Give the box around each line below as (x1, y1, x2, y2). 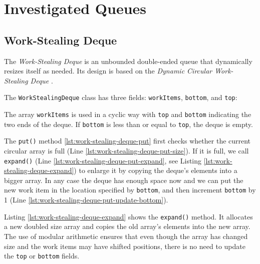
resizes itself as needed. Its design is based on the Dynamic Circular (4, 65, 212, 76)
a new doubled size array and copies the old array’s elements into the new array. (4, 221, 250, 231)
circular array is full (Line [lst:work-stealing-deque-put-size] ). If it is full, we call (4, 145, 249, 155)
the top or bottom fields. (4, 250, 80, 261)
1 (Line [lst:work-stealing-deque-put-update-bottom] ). (4, 194, 168, 205)
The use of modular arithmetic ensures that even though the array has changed (4, 230, 248, 241)
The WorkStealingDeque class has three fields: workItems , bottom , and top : (4, 92, 237, 102)
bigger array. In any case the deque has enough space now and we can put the (4, 174, 243, 185)
